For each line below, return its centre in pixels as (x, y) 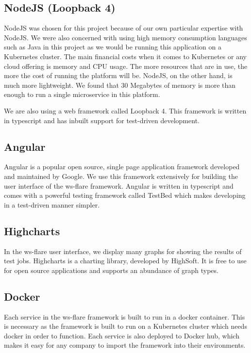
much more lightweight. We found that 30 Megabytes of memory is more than (120, 85)
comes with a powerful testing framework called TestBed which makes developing (125, 195)
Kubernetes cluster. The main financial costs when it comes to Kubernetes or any (125, 56)
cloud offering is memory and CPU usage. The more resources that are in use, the (126, 66)
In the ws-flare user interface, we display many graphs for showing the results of (123, 251)
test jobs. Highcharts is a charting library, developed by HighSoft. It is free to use (125, 261)
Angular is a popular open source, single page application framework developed (122, 167)
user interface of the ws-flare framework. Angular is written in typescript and (119, 185)
